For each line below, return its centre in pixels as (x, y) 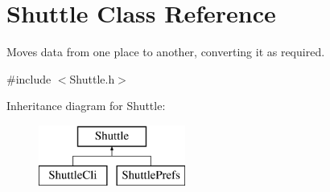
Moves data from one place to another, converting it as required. (166, 52)
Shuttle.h (92, 78)
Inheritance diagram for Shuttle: (86, 106)
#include (29, 78)
